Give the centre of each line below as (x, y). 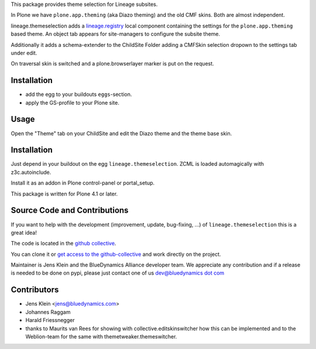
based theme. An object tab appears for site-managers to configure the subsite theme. (116, 34)
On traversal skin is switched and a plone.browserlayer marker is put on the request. (112, 64)
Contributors (35, 290)
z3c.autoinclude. (31, 172)
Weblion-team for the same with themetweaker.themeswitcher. (101, 336)
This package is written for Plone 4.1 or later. (64, 194)
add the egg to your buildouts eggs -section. (79, 94)
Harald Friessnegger (50, 320)
